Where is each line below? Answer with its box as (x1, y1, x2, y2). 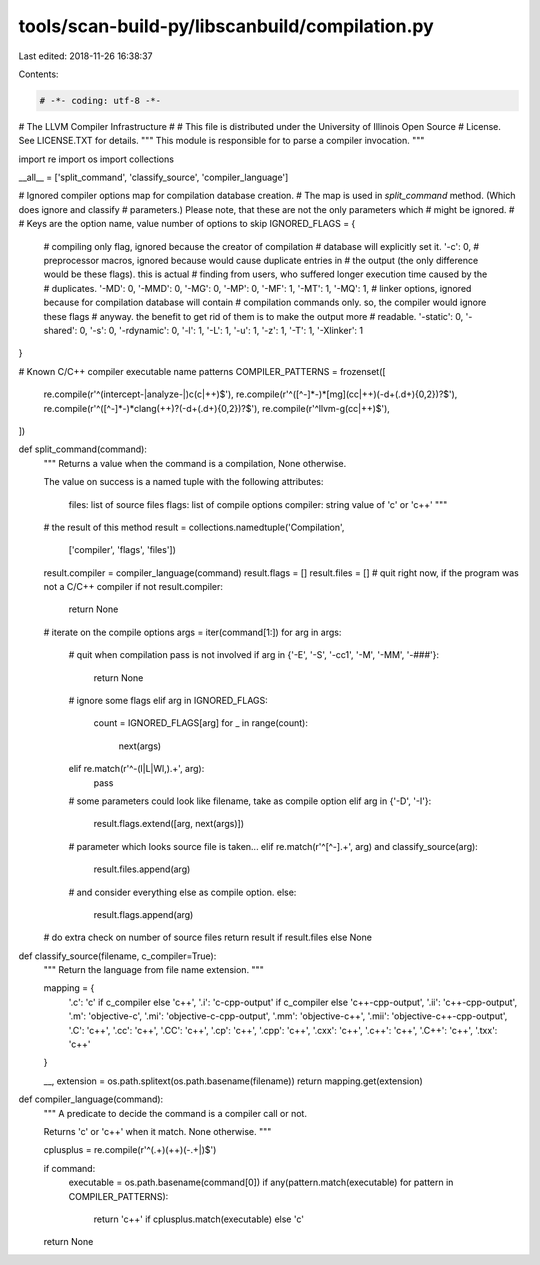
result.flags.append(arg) (93, 908, 194, 920)
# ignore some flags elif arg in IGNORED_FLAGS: (68, 695, 269, 707)
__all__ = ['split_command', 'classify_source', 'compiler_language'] (18, 171, 289, 184)
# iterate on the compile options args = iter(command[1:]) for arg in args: (43, 626, 342, 638)
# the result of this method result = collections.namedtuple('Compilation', (43, 521, 345, 533)
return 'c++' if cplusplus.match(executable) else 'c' (93, 1213, 305, 1225)
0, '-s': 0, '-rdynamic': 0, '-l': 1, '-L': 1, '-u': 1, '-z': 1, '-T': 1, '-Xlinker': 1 (79, 324, 364, 336)
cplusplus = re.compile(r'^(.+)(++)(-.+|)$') (43, 1144, 217, 1156)
